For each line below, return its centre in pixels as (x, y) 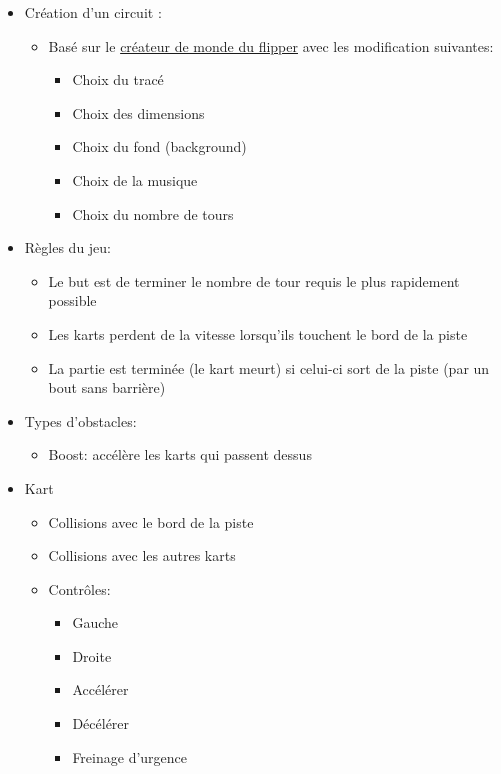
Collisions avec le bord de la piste (151, 521)
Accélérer (100, 689)
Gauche (95, 622)
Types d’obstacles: (80, 420)
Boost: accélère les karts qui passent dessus (180, 454)
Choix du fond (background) (159, 146)
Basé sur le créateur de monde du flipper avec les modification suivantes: (271, 45)
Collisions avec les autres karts (142, 555)
